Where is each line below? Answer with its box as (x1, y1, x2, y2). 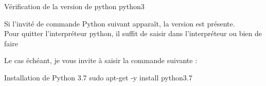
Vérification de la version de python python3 (4, 1, 145, 11)
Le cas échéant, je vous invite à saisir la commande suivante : (4, 55, 198, 66)
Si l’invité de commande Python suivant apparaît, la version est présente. (4, 18, 235, 28)
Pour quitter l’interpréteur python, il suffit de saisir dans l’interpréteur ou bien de (4, 28, 262, 39)
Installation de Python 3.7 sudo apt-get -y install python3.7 (4, 72, 192, 82)
